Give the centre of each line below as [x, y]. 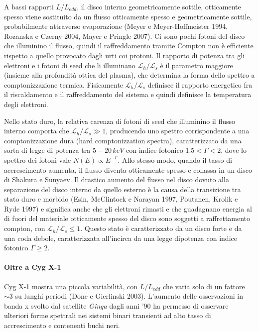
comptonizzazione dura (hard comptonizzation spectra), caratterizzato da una [123, 140]
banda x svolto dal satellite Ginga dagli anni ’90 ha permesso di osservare [116, 305]
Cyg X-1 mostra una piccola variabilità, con [71, 286]
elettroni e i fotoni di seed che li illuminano [70, 65]
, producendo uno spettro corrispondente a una [178, 131]
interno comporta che [37, 131]
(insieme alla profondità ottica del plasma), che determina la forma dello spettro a [129, 75]
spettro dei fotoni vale [38, 160]
